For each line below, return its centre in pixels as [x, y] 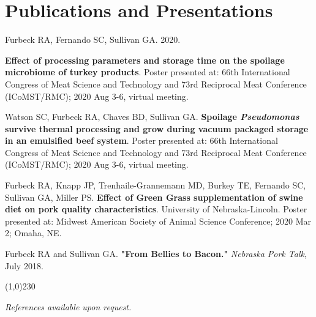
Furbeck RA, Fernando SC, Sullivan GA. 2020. [93, 39]
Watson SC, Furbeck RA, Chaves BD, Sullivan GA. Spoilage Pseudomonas [152, 117]
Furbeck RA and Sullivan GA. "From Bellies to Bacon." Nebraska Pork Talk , [156, 254]
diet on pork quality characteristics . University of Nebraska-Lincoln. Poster [156, 209]
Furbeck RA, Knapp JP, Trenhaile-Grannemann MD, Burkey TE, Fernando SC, [156, 185]
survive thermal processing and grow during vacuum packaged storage [157, 128]
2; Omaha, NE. [33, 233]
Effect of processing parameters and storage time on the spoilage [145, 60]
